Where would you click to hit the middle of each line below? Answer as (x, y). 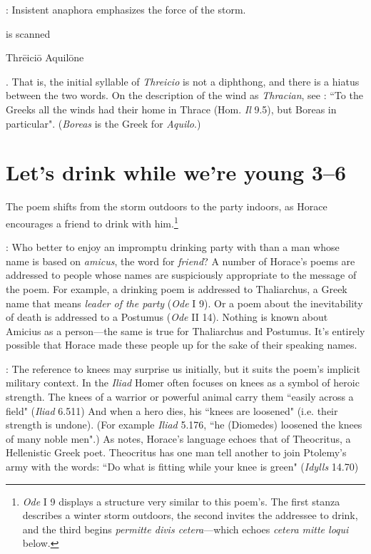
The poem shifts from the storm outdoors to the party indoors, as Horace (167, 206)
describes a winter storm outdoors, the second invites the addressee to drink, (190, 515)
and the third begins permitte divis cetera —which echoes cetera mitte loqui (185, 529)
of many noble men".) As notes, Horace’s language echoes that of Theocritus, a (178, 438)
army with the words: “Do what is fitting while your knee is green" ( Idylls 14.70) (182, 467)
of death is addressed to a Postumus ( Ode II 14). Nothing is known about (167, 317)
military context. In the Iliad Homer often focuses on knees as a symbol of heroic (183, 383)
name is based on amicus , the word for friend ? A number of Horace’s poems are (181, 261)
